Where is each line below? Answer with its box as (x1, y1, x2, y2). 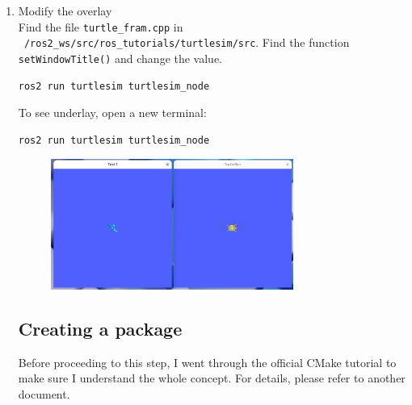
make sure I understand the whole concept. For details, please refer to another (18, 370, 406, 386)
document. (18, 385, 70, 402)
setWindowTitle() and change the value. (18, 49, 223, 66)
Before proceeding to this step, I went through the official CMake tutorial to (18, 353, 397, 370)
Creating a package (18, 315, 183, 340)
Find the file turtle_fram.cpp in (18, 18, 183, 35)
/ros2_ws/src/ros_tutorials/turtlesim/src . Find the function (23, 34, 350, 51)
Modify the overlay (18, 2, 112, 19)
